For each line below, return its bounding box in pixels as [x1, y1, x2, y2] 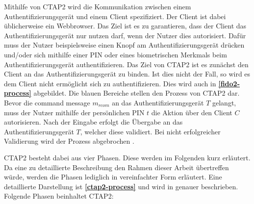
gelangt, [212, 97, 236, 107]
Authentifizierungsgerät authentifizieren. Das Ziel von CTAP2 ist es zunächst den [4, 59, 249, 69]
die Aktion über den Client [151, 107, 232, 117]
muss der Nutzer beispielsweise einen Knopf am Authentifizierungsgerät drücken [4, 40, 245, 50]
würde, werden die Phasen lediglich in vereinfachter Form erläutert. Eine [4, 172, 222, 182]
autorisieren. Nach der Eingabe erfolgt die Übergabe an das [4, 117, 183, 127]
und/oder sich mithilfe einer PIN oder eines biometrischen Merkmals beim [4, 49, 227, 59]
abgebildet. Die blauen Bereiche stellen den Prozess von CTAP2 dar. [33, 88, 240, 98]
